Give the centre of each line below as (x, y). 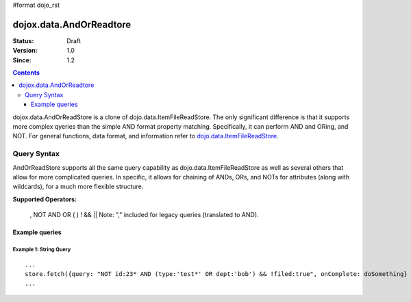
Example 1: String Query (42, 249)
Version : (25, 51)
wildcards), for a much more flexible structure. (78, 187)
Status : (23, 40)
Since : (22, 60)
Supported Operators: (45, 199)
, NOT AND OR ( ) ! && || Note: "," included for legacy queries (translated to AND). (145, 215)
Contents (26, 73)
